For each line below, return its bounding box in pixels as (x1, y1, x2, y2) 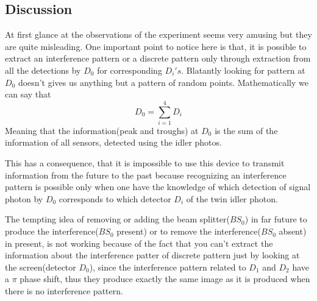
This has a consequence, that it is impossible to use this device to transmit (5, 157, 285, 169)
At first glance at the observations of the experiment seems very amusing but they (5, 28, 312, 41)
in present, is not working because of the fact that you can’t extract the (5, 236, 273, 249)
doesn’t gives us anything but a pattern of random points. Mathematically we (18, 76, 308, 88)
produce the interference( (5, 225, 99, 238)
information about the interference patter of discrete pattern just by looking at (5, 249, 300, 261)
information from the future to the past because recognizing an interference (5, 168, 287, 181)
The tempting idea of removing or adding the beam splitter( (5, 213, 230, 225)
